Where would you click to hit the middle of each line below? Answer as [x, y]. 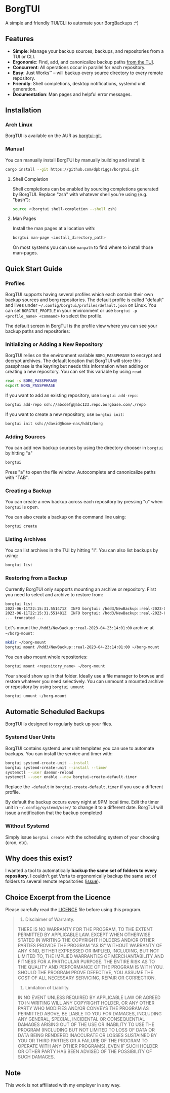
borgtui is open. [22, 507]
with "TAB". [17, 477]
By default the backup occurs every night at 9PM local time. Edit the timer [82, 802]
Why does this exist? [39, 858]
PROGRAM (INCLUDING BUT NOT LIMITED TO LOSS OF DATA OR [86, 1030]
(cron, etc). [17, 842]
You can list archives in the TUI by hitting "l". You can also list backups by [82, 550]
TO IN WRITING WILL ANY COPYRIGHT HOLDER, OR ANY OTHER [86, 1003]
